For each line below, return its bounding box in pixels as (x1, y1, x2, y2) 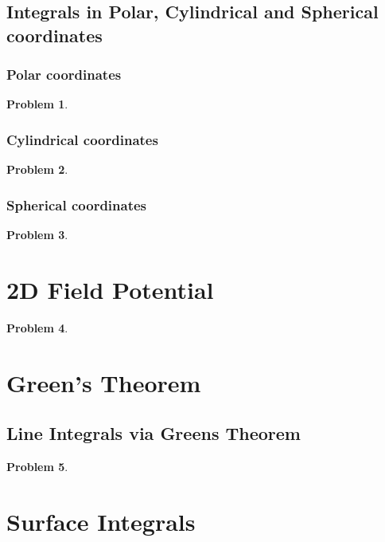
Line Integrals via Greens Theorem (6, 421, 301, 446)
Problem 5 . (6, 458, 68, 474)
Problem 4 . (6, 319, 68, 336)
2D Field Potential (6, 273, 214, 305)
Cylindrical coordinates (6, 129, 158, 149)
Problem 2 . (6, 161, 68, 178)
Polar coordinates (6, 65, 122, 84)
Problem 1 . (6, 96, 68, 112)
